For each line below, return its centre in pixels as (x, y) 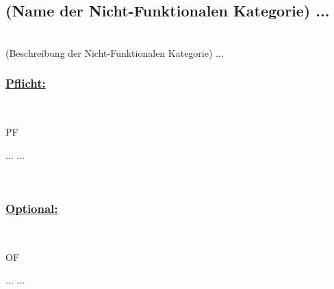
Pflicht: (26, 83)
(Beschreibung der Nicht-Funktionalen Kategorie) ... (115, 52)
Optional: (32, 208)
